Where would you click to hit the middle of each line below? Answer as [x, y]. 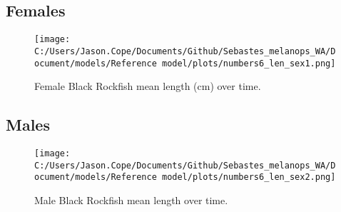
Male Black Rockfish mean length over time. [131, 200]
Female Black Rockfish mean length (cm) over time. [148, 86]
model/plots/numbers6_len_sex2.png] [249, 177]
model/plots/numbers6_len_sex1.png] [249, 63]
